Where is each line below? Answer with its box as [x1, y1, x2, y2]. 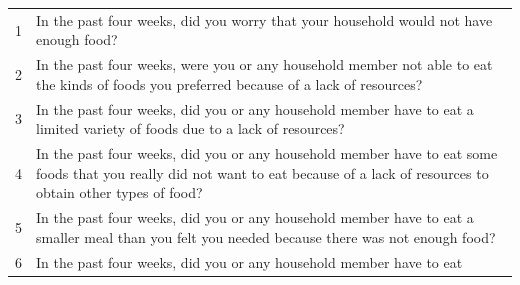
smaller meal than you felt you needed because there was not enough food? [36, 226, 496, 247]
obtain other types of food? [36, 182, 203, 203]
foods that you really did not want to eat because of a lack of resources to [36, 162, 489, 183]
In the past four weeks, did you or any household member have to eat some [36, 143, 498, 164]
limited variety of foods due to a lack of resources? [36, 118, 345, 139]
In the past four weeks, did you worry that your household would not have [36, 9, 493, 30]
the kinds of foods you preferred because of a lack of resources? [36, 73, 423, 94]
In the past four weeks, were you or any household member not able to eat [36, 54, 493, 75]
